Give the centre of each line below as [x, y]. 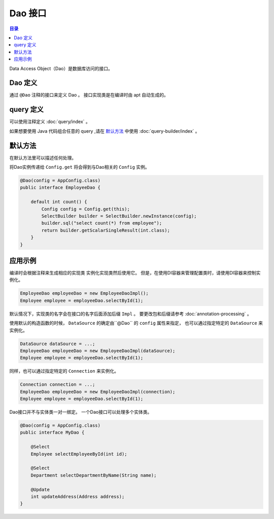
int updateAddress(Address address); [78, 496]
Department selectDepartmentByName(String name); [94, 475]
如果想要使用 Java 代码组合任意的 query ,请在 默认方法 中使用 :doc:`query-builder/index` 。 [105, 131]
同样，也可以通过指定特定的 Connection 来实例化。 [64, 371]
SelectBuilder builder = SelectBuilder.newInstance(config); [119, 216]
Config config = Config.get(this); [86, 209]
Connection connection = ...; [58, 385]
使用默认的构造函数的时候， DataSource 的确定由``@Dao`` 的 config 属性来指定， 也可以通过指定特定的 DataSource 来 [136, 323]
